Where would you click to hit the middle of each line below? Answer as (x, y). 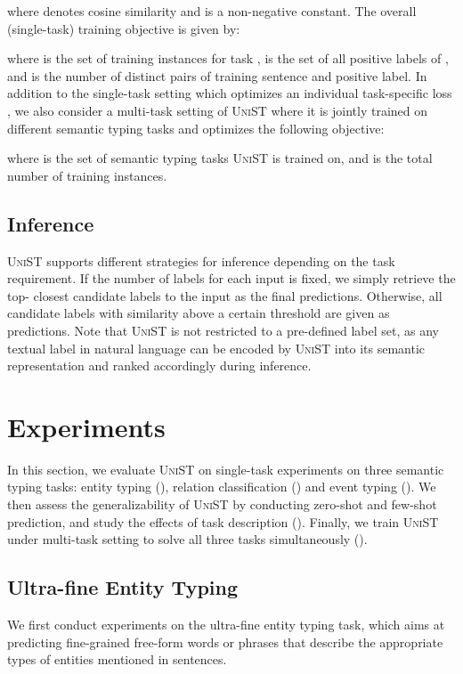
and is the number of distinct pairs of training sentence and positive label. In (217, 75)
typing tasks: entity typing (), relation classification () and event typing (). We (222, 487)
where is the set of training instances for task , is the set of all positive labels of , (228, 58)
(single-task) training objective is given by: (124, 28)
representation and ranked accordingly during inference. (159, 365)
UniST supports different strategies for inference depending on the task (201, 260)
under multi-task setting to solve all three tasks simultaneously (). (187, 539)
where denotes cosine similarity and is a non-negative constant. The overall (212, 11)
